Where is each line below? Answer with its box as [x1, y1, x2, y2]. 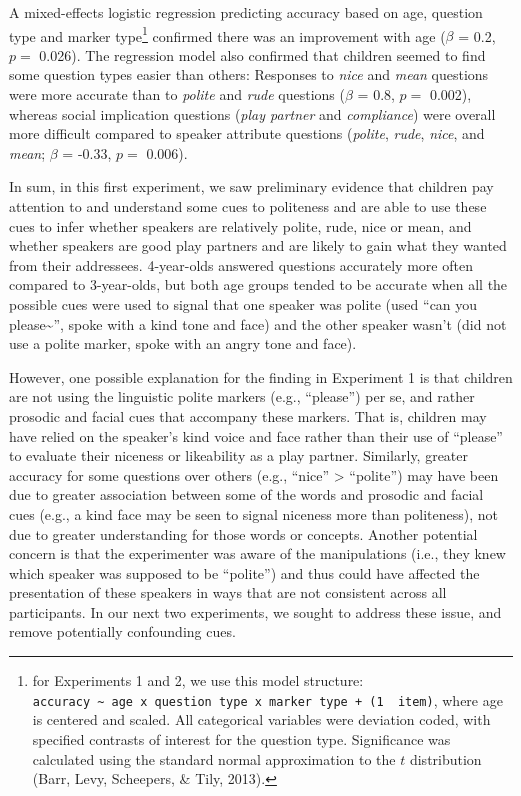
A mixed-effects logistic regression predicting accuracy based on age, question [9, 2, 483, 22]
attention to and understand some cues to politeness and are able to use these [9, 196, 487, 216]
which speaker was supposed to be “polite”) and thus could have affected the [9, 562, 480, 583]
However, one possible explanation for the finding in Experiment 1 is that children [9, 366, 513, 387]
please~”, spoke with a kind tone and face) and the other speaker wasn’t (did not [9, 313, 507, 334]
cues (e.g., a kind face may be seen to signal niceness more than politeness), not [9, 503, 498, 524]
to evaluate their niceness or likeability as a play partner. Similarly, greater [9, 445, 469, 466]
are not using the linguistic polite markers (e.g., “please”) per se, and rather [9, 386, 475, 407]
